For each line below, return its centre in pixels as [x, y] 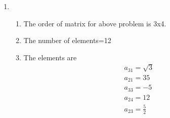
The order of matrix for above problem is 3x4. [95, 23]
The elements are [50, 57]
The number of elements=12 [67, 40]
